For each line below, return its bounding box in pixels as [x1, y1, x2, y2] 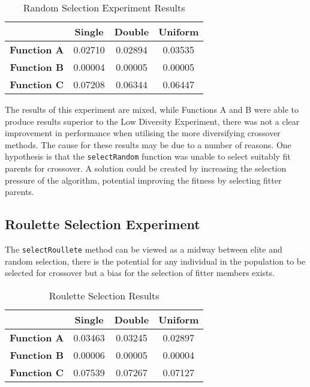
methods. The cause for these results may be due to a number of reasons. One [5, 138, 291, 151]
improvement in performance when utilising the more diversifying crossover [5, 127, 281, 139]
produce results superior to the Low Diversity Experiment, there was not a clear [5, 115, 300, 127]
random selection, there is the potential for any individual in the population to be [5, 254, 306, 267]
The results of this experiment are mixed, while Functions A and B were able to [5, 103, 299, 115]
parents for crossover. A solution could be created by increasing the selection [5, 162, 287, 175]
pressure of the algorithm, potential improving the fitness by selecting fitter [5, 173, 282, 186]
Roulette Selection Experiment [5, 215, 200, 233]
